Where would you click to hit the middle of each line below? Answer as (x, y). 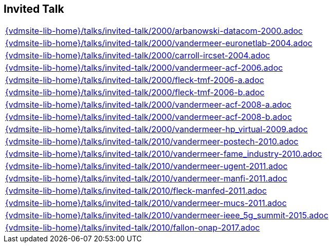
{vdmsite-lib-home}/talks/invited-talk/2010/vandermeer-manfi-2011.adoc (146, 179)
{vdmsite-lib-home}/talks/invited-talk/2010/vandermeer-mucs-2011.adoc (146, 203)
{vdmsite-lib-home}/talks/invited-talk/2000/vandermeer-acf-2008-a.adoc (149, 105)
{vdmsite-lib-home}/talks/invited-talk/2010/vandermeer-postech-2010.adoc (152, 142)
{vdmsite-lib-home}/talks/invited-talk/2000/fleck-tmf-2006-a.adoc (135, 80)
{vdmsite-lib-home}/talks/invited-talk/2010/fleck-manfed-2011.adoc (136, 191)
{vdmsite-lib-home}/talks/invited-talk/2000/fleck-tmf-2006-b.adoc (135, 92)
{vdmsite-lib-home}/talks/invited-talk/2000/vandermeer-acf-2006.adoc (144, 68)
